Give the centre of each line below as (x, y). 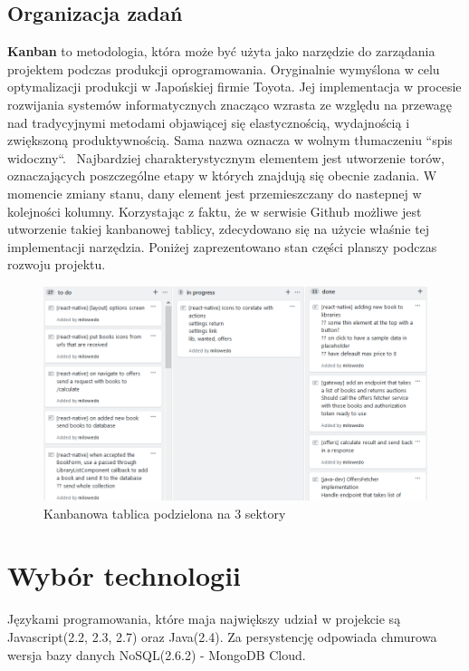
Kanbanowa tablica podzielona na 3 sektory (165, 513)
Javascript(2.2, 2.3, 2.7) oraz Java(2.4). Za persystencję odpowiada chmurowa (222, 636)
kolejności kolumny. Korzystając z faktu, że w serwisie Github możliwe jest (215, 211)
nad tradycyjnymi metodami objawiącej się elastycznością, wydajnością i (209, 122)
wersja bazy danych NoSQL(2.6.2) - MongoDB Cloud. (157, 654)
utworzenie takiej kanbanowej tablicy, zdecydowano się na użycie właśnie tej (219, 229)
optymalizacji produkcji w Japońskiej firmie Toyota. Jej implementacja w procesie (234, 87)
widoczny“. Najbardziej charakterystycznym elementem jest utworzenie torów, (226, 157)
